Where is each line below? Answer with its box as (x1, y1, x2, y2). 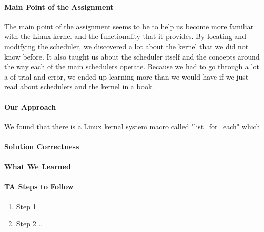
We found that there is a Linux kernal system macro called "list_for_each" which (4, 121, 260, 131)
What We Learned (4, 161, 71, 172)
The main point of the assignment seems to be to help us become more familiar (4, 21, 254, 31)
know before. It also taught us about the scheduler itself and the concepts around (4, 51, 260, 62)
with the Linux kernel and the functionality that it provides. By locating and (4, 31, 246, 42)
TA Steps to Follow (4, 181, 74, 192)
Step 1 (16, 201, 36, 211)
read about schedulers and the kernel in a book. (4, 81, 154, 92)
